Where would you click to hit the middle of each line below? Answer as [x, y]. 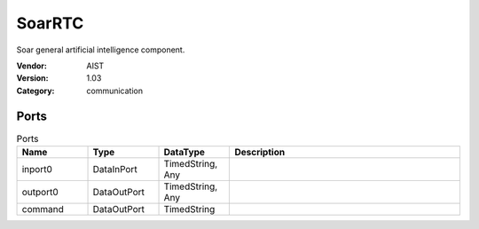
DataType [185, 152]
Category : [35, 91]
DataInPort [115, 169]
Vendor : [32, 66]
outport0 [40, 192]
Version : [32, 78]
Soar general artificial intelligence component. [101, 50]
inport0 [37, 169]
